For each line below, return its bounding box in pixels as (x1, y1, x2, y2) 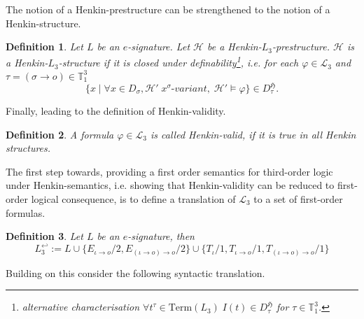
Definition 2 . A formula (6, 127, 114, 141)
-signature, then (127, 229, 195, 243)
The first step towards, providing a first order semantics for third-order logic (6, 164, 333, 178)
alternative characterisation (22, 299, 140, 314)
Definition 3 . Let (6, 229, 83, 243)
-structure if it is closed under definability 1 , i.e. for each (58, 53, 299, 70)
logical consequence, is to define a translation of (31, 192, 236, 206)
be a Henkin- (206, 39, 262, 54)
